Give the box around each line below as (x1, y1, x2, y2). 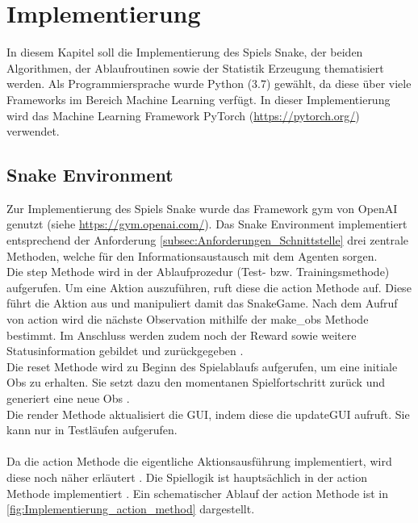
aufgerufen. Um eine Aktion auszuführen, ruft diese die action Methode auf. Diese (6, 278, 412, 295)
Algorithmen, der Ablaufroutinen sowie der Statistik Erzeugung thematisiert (6, 59, 384, 76)
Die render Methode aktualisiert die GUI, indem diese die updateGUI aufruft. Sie (6, 405, 410, 422)
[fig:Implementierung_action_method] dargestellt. (6, 500, 255, 517)
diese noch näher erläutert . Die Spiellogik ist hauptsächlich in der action (6, 468, 368, 485)
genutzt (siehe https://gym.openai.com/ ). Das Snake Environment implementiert (6, 215, 408, 232)
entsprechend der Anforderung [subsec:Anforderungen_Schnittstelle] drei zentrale (6, 232, 409, 249)
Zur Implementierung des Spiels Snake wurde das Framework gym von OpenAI (6, 199, 398, 216)
